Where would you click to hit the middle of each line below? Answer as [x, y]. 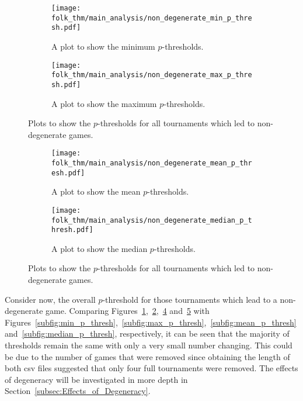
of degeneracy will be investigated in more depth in [96, 379]
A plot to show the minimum [103, 46]
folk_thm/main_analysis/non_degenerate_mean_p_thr [152, 163]
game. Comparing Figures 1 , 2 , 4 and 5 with [128, 311]
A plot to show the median [100, 248]
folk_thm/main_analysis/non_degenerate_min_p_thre [152, 18]
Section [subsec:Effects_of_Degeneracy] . [78, 391]
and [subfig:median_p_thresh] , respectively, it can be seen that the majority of [147, 333]
